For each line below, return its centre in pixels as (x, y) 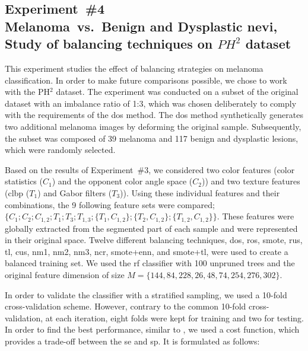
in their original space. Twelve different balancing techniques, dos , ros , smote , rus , (154, 240)
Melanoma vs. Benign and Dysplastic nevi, (141, 26)
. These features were (255, 216)
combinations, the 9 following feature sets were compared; (110, 204)
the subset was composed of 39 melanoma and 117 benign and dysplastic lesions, (152, 138)
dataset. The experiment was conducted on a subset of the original (177, 92)
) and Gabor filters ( (75, 192)
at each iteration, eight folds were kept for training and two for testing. (174, 318)
